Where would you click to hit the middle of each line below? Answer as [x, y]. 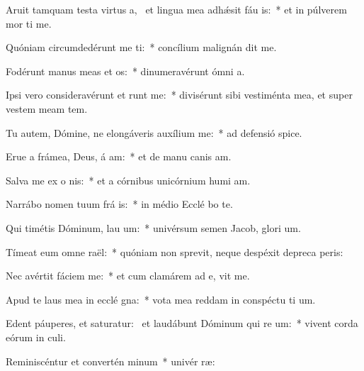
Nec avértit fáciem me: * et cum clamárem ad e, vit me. [128, 276]
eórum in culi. [36, 337]
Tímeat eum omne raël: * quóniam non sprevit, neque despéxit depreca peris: [175, 251]
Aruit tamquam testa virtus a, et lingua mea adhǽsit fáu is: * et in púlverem [176, 9]
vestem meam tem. [47, 108]
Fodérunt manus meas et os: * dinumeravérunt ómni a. [125, 71]
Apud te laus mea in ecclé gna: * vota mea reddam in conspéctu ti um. [161, 299]
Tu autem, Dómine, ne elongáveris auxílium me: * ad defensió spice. [154, 132]
